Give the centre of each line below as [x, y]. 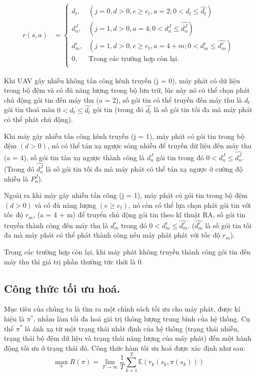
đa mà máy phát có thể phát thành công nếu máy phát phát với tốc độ [112, 235]
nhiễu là [16, 178]
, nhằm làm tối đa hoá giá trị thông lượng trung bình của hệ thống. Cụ [142, 318]
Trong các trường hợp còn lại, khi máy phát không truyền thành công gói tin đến [128, 251]
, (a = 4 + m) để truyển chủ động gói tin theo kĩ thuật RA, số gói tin [139, 215]
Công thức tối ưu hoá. [62, 288]
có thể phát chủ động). [39, 119]
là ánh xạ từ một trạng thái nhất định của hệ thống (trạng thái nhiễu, [132, 328]
